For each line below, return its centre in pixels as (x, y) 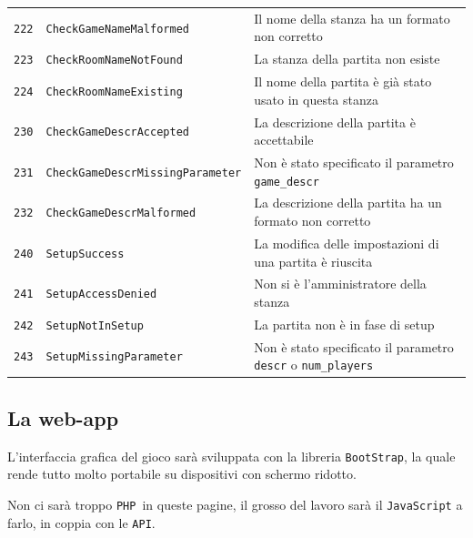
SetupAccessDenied (101, 294)
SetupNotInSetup (95, 325)
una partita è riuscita (313, 261)
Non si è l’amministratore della (340, 284)
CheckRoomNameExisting (114, 91)
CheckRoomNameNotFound (114, 61)
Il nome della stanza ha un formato (352, 18)
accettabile (284, 140)
